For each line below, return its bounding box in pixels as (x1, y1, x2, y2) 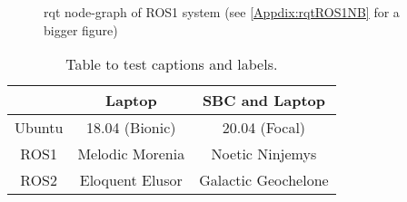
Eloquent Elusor (79, 169, 183, 191)
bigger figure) (44, 20, 118, 39)
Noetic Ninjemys (211, 143, 317, 165)
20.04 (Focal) (222, 117, 306, 139)
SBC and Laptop (202, 90, 325, 111)
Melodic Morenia (77, 143, 185, 165)
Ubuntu (15, 117, 64, 139)
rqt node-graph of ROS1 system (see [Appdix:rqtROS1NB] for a (44, 3, 400, 21)
